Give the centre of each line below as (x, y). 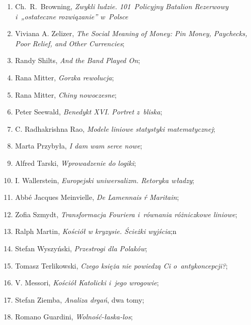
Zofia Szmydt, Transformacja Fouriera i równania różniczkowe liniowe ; (126, 214)
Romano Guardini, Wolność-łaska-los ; (74, 317)
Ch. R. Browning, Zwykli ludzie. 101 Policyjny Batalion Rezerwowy (122, 6)
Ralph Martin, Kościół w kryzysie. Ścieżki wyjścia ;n (96, 231)
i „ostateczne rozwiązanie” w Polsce (72, 16)
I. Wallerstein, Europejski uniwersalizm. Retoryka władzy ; (105, 180)
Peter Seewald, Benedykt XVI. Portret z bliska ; (89, 112)
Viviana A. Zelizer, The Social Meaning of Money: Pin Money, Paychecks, (131, 33)
